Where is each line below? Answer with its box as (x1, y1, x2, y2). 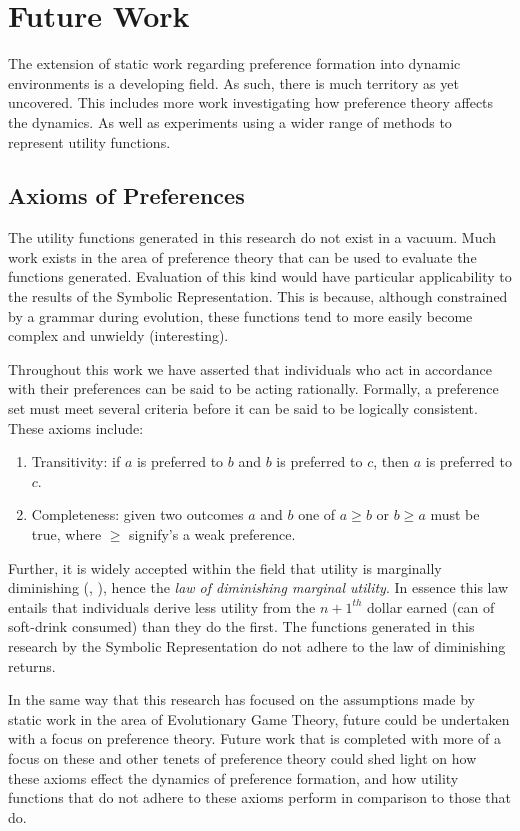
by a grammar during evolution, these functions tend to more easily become (8, 305, 473, 326)
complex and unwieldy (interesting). (8, 325, 229, 346)
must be (430, 504, 480, 525)
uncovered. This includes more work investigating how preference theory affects (8, 92, 494, 113)
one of (298, 504, 336, 525)
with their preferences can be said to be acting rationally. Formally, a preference (8, 378, 499, 399)
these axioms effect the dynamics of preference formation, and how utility (8, 767, 459, 788)
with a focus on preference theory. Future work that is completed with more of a (8, 728, 501, 749)
